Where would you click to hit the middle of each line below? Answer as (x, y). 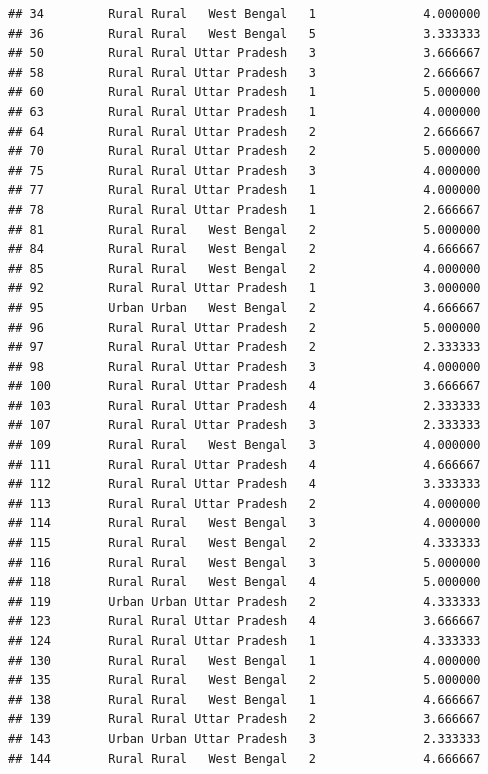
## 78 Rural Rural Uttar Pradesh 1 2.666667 (244, 209)
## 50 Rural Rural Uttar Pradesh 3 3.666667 (244, 53)
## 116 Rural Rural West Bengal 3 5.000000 (244, 562)
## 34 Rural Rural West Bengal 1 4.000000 (244, 14)
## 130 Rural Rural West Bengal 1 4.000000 (244, 660)
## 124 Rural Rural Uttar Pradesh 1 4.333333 (244, 641)
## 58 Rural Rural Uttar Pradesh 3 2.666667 (244, 72)
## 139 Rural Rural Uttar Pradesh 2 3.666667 (244, 719)
